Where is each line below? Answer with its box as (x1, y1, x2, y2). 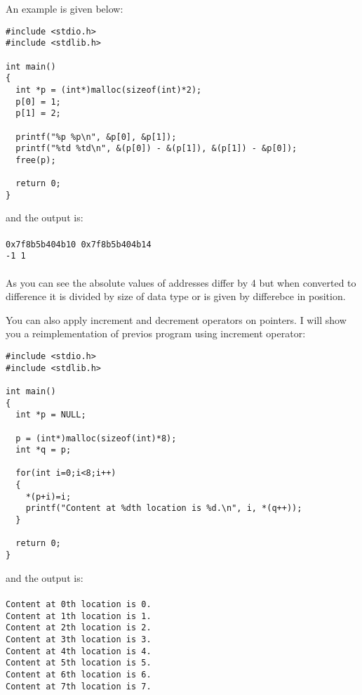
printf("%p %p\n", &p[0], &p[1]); (15, 131, 177, 142)
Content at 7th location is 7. (6, 681, 152, 691)
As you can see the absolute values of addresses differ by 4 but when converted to (6, 275, 356, 290)
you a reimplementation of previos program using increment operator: (6, 326, 306, 341)
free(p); (15, 155, 56, 165)
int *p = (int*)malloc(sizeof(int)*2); (15, 84, 202, 95)
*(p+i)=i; (25, 491, 72, 502)
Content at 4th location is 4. (6, 646, 152, 656)
